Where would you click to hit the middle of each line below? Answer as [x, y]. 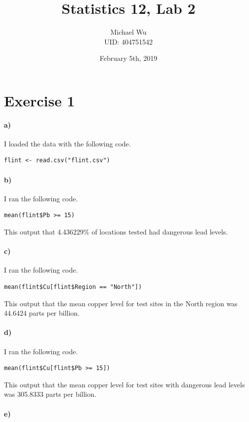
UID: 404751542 [128, 41]
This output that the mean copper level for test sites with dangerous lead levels [124, 384]
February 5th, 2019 [128, 58]
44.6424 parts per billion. [42, 313]
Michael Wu [128, 32]
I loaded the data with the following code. [67, 143]
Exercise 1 [40, 100]
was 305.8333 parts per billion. [50, 394]
